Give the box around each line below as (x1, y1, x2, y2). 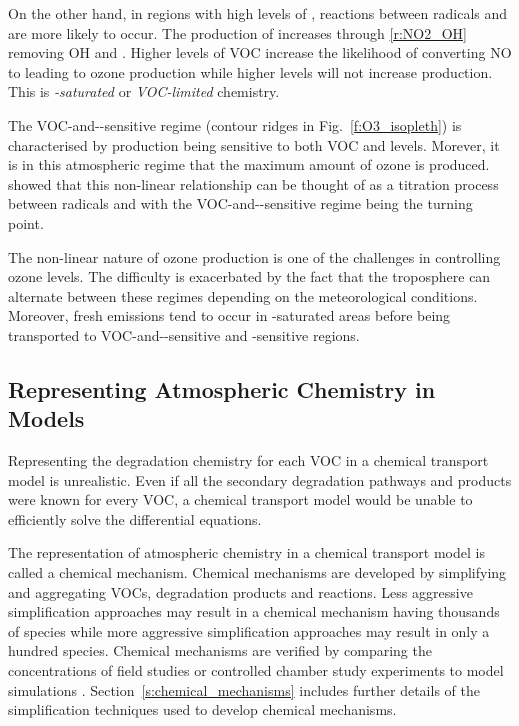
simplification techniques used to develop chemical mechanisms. (8, 699, 397, 720)
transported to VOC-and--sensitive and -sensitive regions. (8, 324, 360, 345)
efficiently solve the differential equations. (8, 508, 262, 529)
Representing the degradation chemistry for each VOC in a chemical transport (8, 450, 489, 471)
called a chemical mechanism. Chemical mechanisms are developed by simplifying (8, 562, 507, 583)
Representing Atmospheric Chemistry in (8, 373, 436, 404)
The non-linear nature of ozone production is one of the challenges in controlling (8, 246, 501, 267)
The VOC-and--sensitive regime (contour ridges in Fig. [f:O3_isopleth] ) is (8, 114, 462, 135)
